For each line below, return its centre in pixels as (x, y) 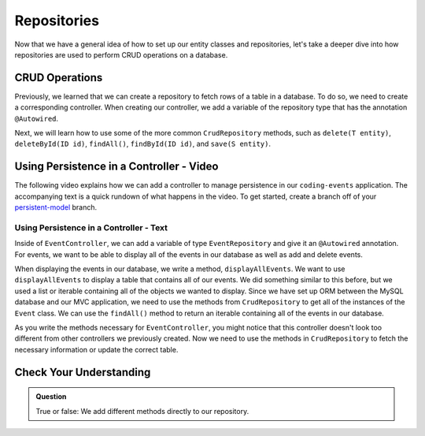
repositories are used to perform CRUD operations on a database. (121, 54)
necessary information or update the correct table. (96, 349)
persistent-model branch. (56, 207)
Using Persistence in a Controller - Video (116, 167)
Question (51, 397)
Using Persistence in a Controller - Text (91, 227)
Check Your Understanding (83, 372)
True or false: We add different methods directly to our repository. (142, 411)
